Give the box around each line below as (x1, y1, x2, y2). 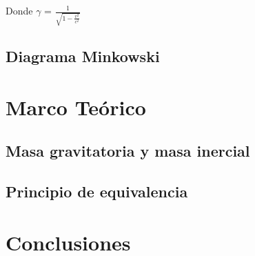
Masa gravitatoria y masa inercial (6, 140, 250, 161)
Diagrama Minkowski (6, 46, 160, 67)
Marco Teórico (6, 92, 146, 121)
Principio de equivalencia (6, 181, 188, 202)
